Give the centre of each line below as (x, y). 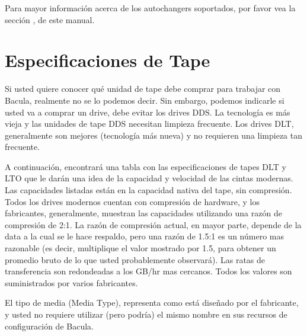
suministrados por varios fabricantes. (71, 282)
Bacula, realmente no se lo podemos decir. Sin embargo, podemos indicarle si (145, 100)
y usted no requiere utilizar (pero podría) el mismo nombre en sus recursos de (146, 314)
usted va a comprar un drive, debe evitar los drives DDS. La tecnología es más (148, 112)
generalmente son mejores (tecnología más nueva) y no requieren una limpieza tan (154, 135)
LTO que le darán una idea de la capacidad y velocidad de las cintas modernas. (149, 178)
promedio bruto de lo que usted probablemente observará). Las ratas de (135, 259)
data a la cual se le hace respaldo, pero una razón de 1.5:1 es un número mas (144, 236)
